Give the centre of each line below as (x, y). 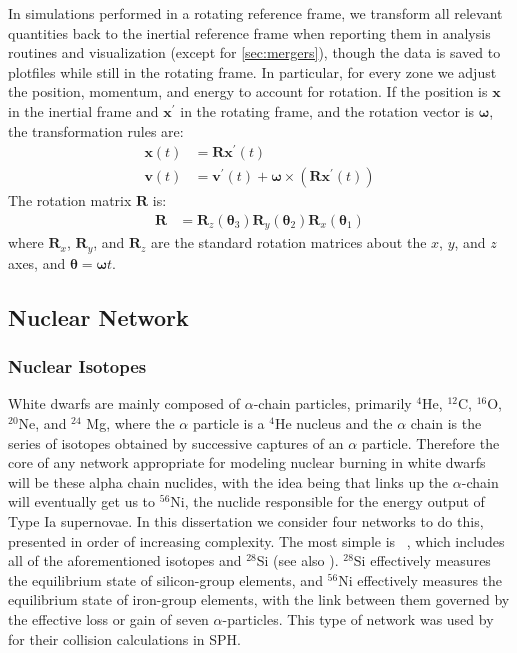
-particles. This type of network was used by (358, 618)
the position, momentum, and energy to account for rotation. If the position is (248, 91)
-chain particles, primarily (332, 403)
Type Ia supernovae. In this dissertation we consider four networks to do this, (246, 520)
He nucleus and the (333, 423)
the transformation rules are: (96, 130)
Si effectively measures (422, 560)
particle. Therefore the (430, 442)
